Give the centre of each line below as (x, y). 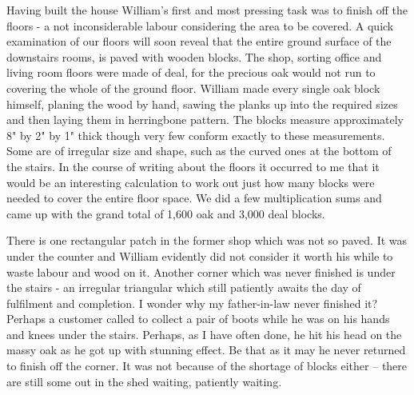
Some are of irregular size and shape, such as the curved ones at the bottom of (199, 151)
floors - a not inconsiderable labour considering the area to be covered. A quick (200, 25)
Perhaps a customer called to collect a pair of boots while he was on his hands (198, 319)
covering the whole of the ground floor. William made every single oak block (193, 88)
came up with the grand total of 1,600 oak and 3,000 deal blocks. (166, 213)
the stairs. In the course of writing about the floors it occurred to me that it (193, 166)
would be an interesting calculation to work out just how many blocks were (191, 182)
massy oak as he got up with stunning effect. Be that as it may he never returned (206, 350)
